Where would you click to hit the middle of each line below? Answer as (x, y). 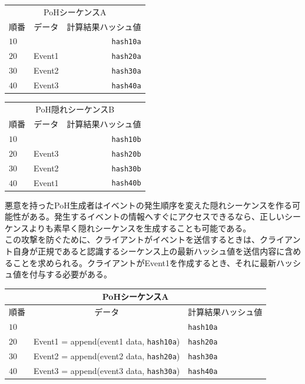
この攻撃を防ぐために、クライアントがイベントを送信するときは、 (132, 239)
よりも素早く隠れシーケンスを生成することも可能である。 (140, 228)
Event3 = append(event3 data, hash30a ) (107, 370)
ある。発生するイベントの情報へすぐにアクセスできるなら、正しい (157, 216)
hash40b (126, 183)
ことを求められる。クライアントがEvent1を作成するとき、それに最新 (145, 262)
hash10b (126, 139)
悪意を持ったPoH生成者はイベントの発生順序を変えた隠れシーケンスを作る (148, 205)
